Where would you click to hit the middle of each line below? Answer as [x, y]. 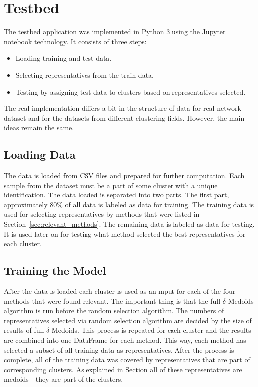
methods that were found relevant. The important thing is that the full [112, 301]
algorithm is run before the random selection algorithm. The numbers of [114, 311]
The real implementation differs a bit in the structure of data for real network [123, 108]
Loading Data [40, 154]
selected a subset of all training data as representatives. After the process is [119, 349]
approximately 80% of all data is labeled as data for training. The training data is [129, 204]
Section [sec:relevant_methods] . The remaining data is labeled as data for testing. [129, 224]
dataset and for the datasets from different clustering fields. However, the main [124, 118]
